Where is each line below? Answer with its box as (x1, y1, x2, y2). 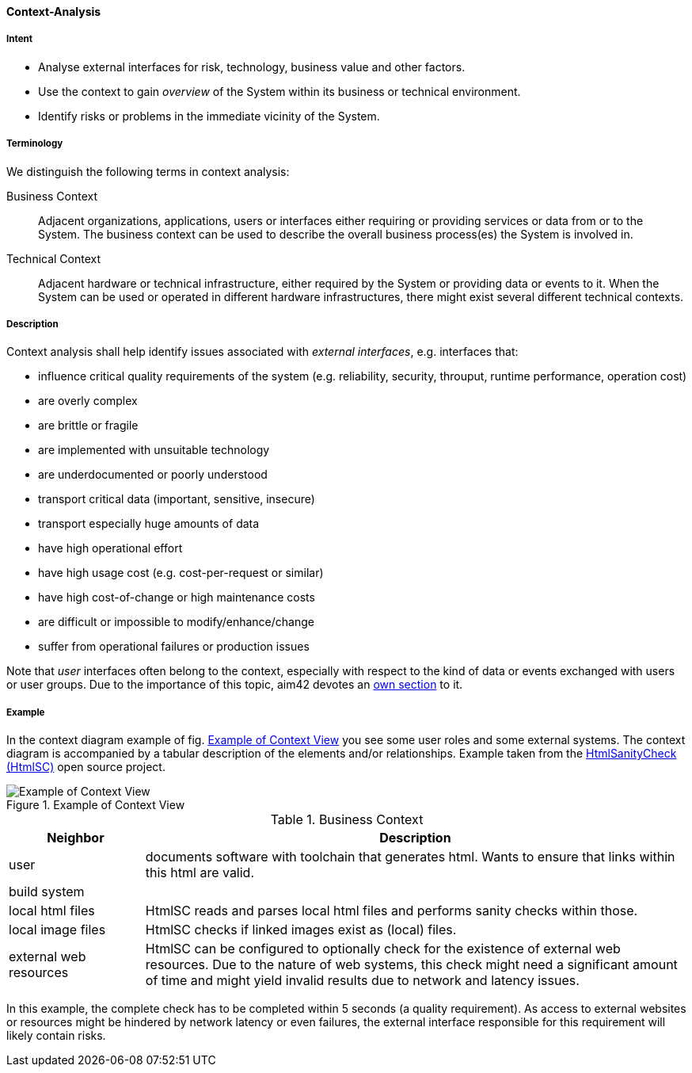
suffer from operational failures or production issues (38, 640, 310, 654)
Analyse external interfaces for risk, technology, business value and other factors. (38, 59, 466, 74)
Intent (6, 33, 33, 45)
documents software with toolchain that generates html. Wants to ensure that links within (145, 849, 675, 865)
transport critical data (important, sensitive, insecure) (38, 492, 315, 506)
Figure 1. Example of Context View (6, 798, 185, 812)
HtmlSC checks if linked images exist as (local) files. (145, 922, 457, 938)
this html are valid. (145, 865, 255, 881)
